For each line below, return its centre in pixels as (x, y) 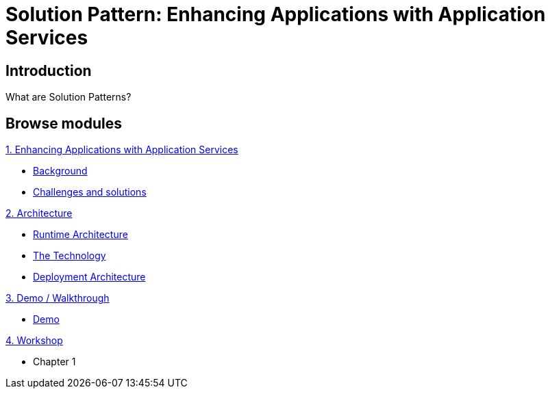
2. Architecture (39, 213)
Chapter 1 (54, 362)
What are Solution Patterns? (68, 97)
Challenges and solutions (90, 192)
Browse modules (64, 123)
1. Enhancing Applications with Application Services (122, 150)
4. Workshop (34, 341)
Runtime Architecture (80, 235)
